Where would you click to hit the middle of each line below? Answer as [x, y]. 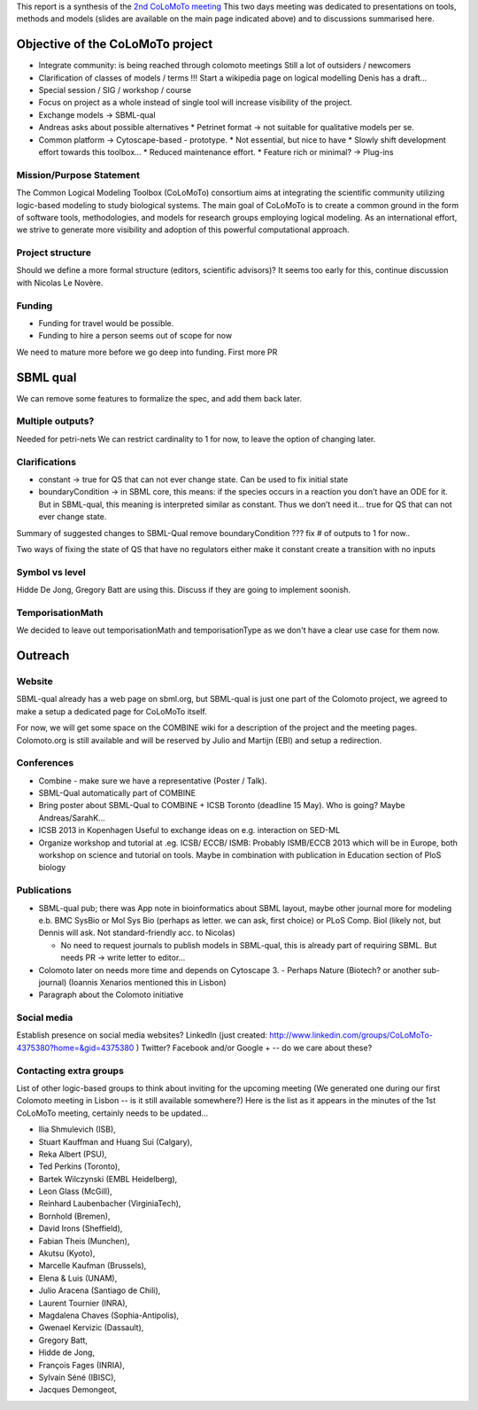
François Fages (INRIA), [82, 1365]
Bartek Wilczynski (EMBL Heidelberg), [108, 1179]
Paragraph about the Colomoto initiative [111, 995]
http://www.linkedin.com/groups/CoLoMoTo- [351, 1035]
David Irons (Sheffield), [81, 1228]
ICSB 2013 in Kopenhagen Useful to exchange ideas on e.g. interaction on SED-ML [189, 830]
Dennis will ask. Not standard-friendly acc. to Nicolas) [137, 933]
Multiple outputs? [55, 421]
